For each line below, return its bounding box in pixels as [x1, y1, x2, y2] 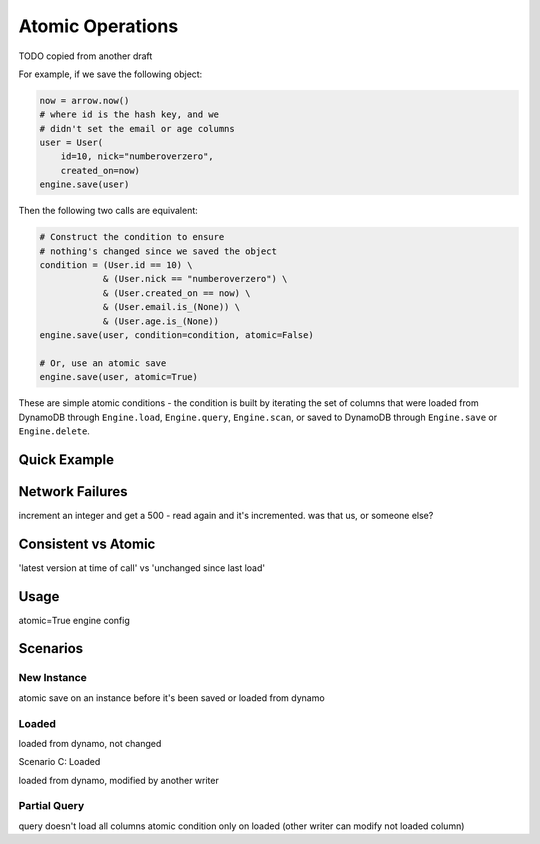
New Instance [18, 671, 87, 685]
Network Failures [18, 483, 129, 500]
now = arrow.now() [39, 95, 130, 106]
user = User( [39, 137, 104, 149]
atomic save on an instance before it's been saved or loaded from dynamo [18, 691, 325, 704]
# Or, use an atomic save [39, 357, 167, 369]
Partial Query [18, 799, 85, 813]
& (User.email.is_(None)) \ [102, 301, 240, 313]
